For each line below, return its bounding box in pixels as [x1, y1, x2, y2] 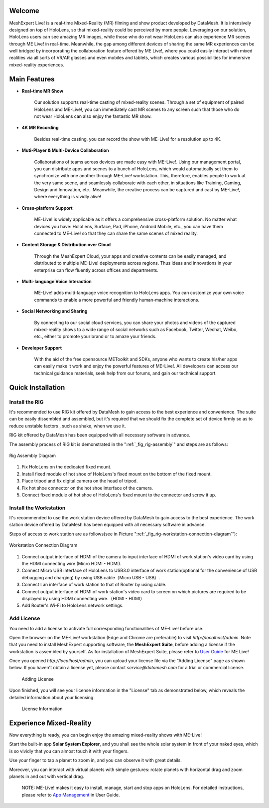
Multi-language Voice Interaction [21, 278, 92, 284]
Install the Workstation [9, 504, 66, 511]
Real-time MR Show [21, 88, 64, 94]
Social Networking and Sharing [21, 308, 88, 314]
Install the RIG [9, 399, 44, 405]
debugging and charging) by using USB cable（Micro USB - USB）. [21, 574, 160, 580]
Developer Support [21, 345, 62, 351]
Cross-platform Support [21, 205, 73, 211]
